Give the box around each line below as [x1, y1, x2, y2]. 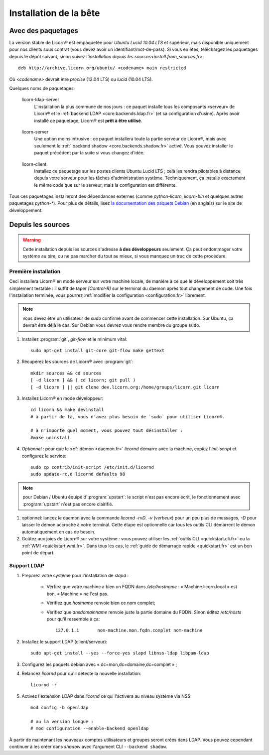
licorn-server [21, 128, 49, 134]
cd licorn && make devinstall [30, 407, 105, 413]
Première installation [9, 268, 61, 275]
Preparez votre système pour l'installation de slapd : [21, 573, 129, 579]
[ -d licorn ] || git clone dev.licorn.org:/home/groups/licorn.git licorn [30, 384, 220, 390]
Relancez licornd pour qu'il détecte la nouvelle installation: [21, 670, 141, 676]
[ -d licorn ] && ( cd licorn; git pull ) [30, 377, 136, 383]
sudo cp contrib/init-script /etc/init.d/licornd [30, 465, 154, 470]
